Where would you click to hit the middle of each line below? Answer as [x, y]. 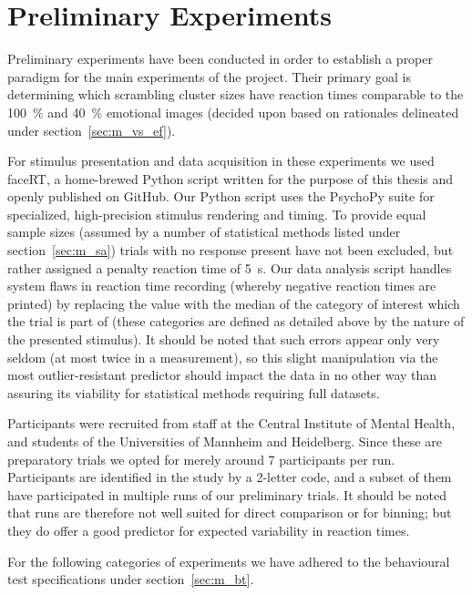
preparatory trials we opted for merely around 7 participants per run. [201, 459]
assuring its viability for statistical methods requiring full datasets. [194, 392]
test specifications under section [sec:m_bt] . [131, 579]
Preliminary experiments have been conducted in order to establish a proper [220, 59]
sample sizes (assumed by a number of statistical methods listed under [204, 232]
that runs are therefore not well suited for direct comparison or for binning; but [230, 513]
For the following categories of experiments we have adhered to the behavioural [229, 561]
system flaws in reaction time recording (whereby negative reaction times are [222, 286]
